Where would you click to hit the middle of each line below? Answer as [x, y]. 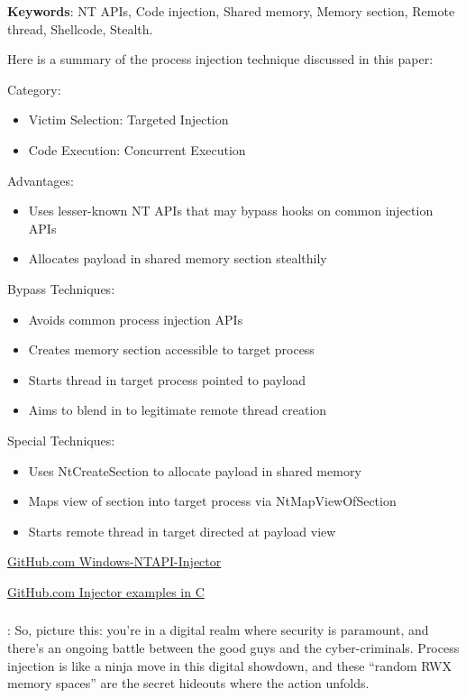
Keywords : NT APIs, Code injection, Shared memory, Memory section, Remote [231, 11]
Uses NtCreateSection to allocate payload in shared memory [195, 470]
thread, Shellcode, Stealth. [80, 28]
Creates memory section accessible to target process [171, 349]
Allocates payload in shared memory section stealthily [178, 258]
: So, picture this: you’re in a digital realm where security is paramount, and [218, 630]
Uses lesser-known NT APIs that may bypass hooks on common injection [231, 211]
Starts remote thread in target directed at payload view [182, 531]
